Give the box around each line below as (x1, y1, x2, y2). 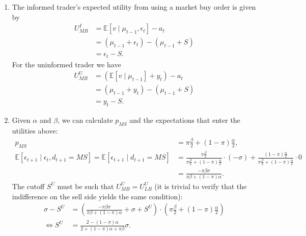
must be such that (57, 180, 114, 191)
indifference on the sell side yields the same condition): (12, 191, 183, 201)
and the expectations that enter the (129, 115, 240, 125)
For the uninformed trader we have (12, 59, 121, 69)
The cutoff (12, 180, 45, 191)
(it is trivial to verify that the (154, 180, 247, 191)
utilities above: (12, 125, 58, 136)
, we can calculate (58, 115, 113, 125)
